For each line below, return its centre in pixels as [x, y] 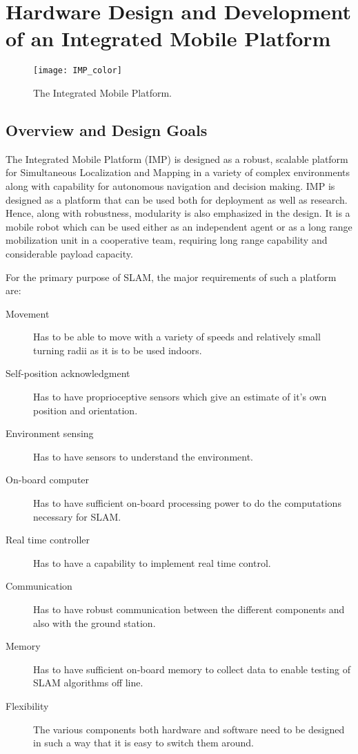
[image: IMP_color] [78, 71]
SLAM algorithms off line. [88, 683]
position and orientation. [86, 410]
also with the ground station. [95, 622]
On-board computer [48, 480]
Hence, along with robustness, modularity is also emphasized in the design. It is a [178, 213]
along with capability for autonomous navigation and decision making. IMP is [170, 185]
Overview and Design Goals [107, 129]
